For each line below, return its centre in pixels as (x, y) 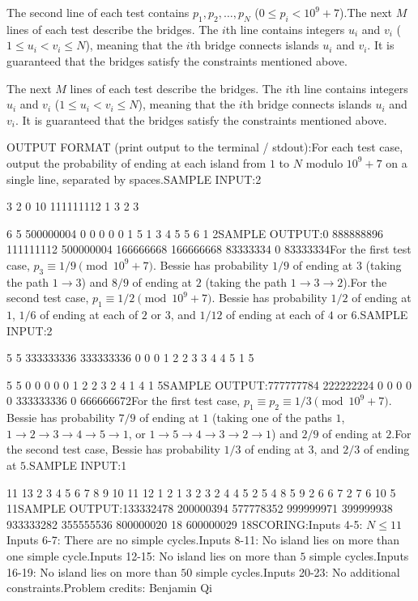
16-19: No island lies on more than (92, 571)
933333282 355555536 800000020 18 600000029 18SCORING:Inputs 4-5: (185, 524)
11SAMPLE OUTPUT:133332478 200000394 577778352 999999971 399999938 (200, 508)
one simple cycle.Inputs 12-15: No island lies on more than (151, 556)
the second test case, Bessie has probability (113, 449)
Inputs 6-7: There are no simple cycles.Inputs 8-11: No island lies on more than (203, 540)
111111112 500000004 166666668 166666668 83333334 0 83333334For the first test (209, 249)
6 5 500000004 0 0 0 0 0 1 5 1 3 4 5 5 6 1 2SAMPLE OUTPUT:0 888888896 (195, 233)
